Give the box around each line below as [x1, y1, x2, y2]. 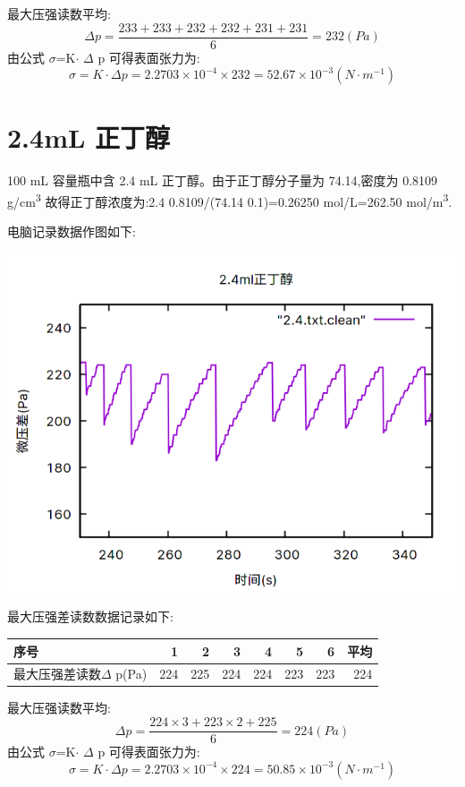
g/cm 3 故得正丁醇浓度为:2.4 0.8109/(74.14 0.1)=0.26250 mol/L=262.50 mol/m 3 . [7, 189, 452, 210]
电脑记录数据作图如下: [7, 222, 136, 241]
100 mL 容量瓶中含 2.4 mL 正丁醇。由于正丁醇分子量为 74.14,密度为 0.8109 [7, 171, 438, 190]
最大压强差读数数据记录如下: [7, 607, 173, 626]
